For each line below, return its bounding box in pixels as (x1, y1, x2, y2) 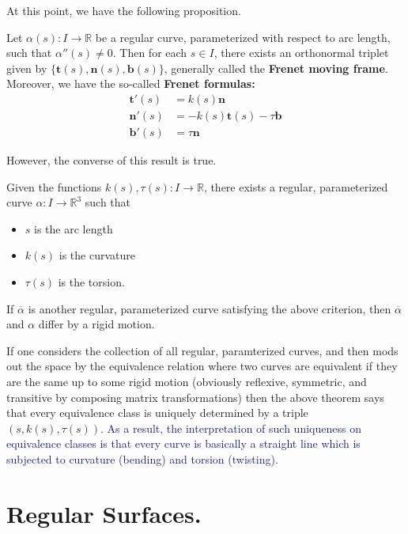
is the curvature (59, 247, 136, 263)
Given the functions (6, 178, 102, 195)
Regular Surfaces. (6, 497, 202, 529)
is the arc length (34, 220, 113, 237)
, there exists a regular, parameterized (203, 178, 388, 195)
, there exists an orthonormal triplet (213, 44, 389, 61)
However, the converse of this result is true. (6, 152, 217, 169)
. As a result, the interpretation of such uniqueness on (100, 419, 361, 436)
